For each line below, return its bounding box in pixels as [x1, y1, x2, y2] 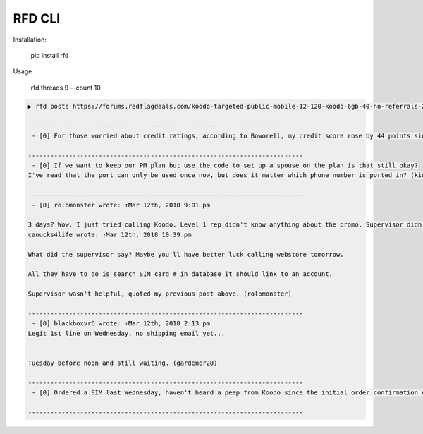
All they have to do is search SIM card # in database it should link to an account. [27, 270, 333, 278]
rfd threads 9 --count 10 [30, 83, 102, 92]
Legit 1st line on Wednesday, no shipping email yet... [27, 329, 226, 337]
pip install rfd [30, 51, 69, 59]
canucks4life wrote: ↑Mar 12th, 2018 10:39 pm [27, 230, 192, 239]
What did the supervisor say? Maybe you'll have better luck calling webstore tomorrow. [27, 251, 345, 258]
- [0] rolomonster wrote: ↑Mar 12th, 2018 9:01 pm [32, 201, 211, 209]
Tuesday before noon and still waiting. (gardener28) [27, 358, 218, 367]
